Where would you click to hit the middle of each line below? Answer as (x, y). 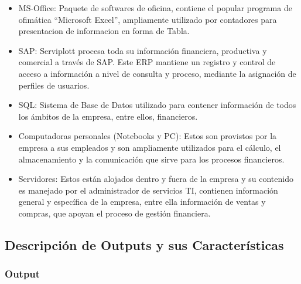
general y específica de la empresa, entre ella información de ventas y (142, 202)
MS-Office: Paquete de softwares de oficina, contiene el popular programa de (155, 8)
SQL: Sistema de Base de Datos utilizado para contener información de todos (157, 105)
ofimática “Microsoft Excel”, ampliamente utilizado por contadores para (148, 19)
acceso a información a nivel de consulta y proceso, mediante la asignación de (157, 73)
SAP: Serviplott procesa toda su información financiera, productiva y (143, 50)
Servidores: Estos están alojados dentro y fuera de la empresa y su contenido (156, 179)
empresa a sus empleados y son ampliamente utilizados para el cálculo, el (150, 147)
